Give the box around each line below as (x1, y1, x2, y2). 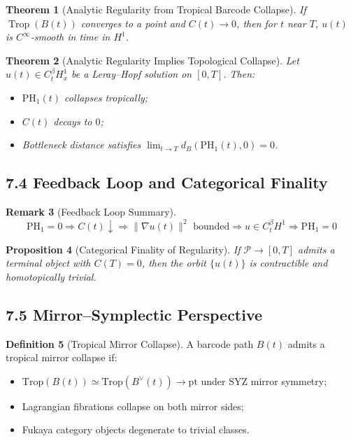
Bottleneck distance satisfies (22, 137, 141, 152)
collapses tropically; (64, 90, 148, 104)
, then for (236, 15, 277, 30)
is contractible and (249, 255, 328, 270)
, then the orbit (141, 255, 206, 270)
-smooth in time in (30, 29, 110, 44)
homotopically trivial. (6, 269, 96, 283)
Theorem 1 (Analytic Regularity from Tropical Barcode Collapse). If (6, 2, 306, 16)
